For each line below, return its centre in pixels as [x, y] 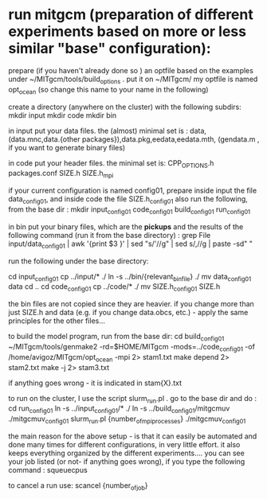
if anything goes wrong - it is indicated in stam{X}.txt [95, 383]
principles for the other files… [57, 321]
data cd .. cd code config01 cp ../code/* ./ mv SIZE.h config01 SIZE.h [114, 288]
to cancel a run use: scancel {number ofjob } [79, 486]
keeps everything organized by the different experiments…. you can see [126, 453]
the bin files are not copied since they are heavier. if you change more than [132, 304]
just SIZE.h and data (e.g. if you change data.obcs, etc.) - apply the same [128, 313]
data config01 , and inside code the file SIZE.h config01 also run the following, [128, 200]
